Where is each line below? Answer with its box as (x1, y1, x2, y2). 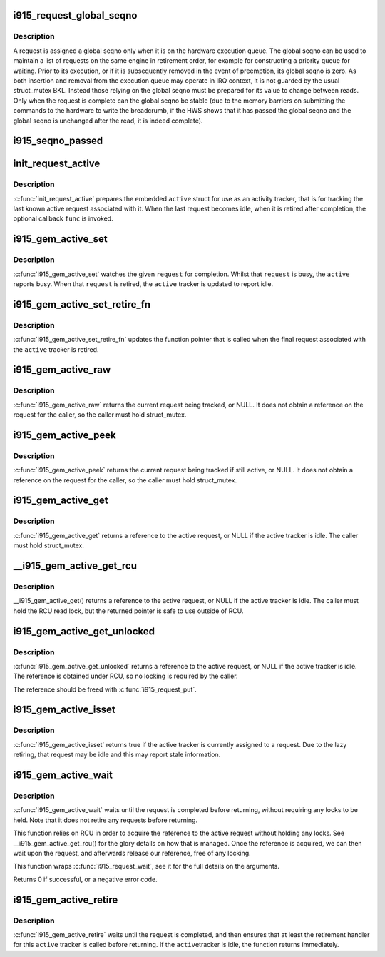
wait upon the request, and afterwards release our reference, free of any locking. (13, 849, 251, 857)
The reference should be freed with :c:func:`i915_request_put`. (13, 685, 197, 694)
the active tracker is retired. (13, 345, 99, 353)
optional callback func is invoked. (13, 214, 113, 223)
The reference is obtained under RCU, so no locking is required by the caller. (13, 672, 238, 681)
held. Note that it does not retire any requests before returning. (13, 816, 198, 824)
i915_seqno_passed (13, 135, 103, 147)
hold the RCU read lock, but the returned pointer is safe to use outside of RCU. (13, 607, 244, 615)
